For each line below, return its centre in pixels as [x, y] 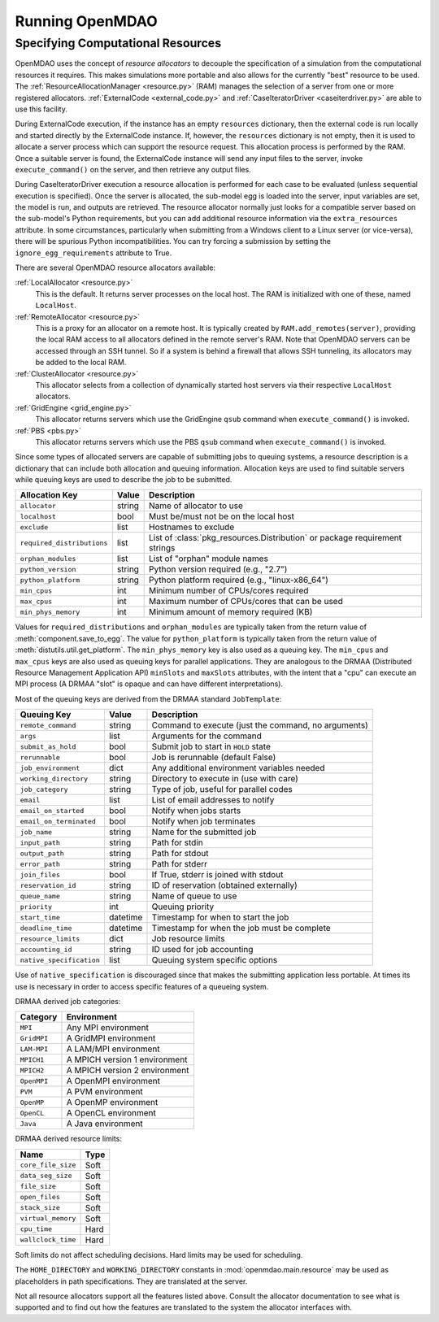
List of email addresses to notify [213, 800]
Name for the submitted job [204, 832]
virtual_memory [48, 1218]
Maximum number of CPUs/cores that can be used [246, 602]
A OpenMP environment [112, 1102]
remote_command [48, 725]
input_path [40, 843]
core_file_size [48, 1165]
